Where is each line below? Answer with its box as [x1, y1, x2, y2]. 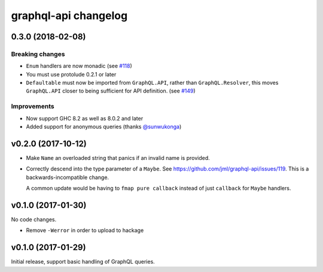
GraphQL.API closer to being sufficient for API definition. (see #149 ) [26, 87, 196, 95]
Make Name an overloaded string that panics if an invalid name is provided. [26, 154, 210, 161]
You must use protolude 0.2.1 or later [26, 70, 117, 78]
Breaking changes [11, 50, 65, 58]
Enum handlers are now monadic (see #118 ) [26, 63, 133, 70]
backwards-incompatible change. [26, 174, 109, 181]
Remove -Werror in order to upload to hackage [26, 227, 144, 234]
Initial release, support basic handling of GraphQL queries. [11, 258, 155, 265]
